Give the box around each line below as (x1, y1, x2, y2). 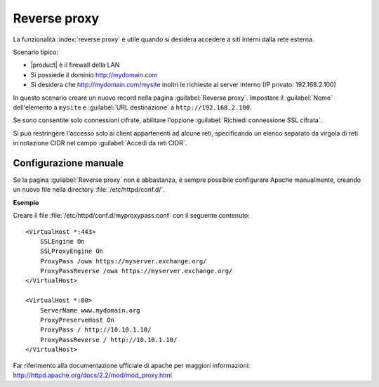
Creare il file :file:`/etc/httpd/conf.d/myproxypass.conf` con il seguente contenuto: (13, 211, 251, 220)
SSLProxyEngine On (39, 247, 104, 256)
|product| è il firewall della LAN (30, 60, 120, 70)
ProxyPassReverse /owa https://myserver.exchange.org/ (39, 267, 233, 275)
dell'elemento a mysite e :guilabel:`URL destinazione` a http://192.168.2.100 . (13, 103, 252, 112)
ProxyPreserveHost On (39, 316, 115, 324)
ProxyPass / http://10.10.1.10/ (39, 326, 152, 334)
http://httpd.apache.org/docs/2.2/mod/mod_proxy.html (13, 371, 172, 379)
